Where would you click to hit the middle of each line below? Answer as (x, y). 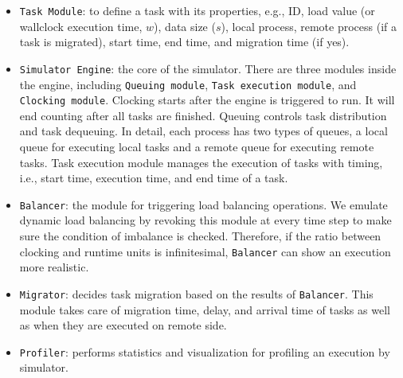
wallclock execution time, (81, 26)
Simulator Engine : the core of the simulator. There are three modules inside (208, 68)
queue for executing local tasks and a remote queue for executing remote (197, 146)
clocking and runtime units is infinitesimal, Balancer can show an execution (205, 251)
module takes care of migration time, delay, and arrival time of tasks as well (205, 309)
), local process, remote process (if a (309, 26)
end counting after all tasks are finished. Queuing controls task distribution (203, 115)
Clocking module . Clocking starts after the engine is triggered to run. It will (207, 100)
